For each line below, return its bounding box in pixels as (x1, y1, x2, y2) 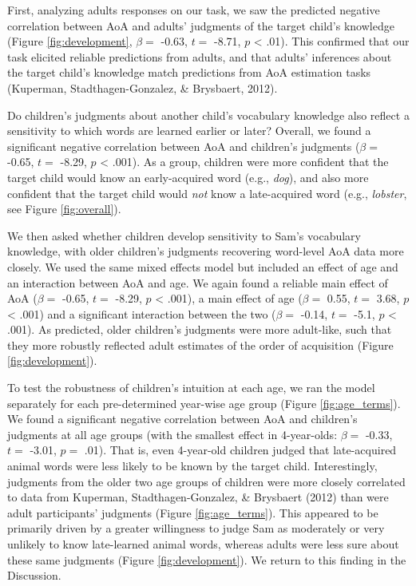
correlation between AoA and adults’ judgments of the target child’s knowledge (7, 17, 394, 34)
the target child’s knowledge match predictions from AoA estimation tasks (7, 64, 371, 81)
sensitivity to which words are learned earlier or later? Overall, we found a (7, 122, 371, 139)
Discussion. (7, 567, 61, 584)
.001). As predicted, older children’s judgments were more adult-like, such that (7, 321, 392, 338)
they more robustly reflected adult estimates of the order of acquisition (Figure (7, 336, 394, 353)
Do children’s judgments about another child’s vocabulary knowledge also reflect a (7, 106, 410, 123)
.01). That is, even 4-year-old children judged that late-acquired (84, 441, 397, 458)
